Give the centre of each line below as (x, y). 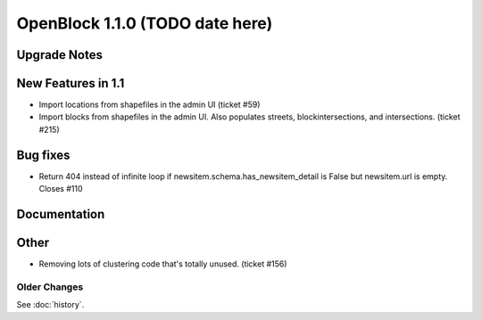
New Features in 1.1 (71, 83)
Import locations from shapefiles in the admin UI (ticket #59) (150, 105)
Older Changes (50, 287)
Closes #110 (61, 189)
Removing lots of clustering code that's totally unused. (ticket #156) (163, 264)
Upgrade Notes (59, 55)
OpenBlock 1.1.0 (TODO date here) (145, 23)
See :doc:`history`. (50, 305)
